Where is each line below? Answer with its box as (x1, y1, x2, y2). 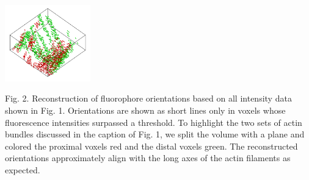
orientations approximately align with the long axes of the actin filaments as (5, 151, 291, 164)
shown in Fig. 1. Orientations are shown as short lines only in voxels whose (5, 103, 286, 116)
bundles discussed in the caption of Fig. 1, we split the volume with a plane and (5, 128, 305, 140)
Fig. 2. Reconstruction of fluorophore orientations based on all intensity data (5, 92, 292, 105)
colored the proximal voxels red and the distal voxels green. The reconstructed (5, 139, 298, 152)
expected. (5, 163, 40, 176)
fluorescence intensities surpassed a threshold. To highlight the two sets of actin (5, 116, 302, 128)
